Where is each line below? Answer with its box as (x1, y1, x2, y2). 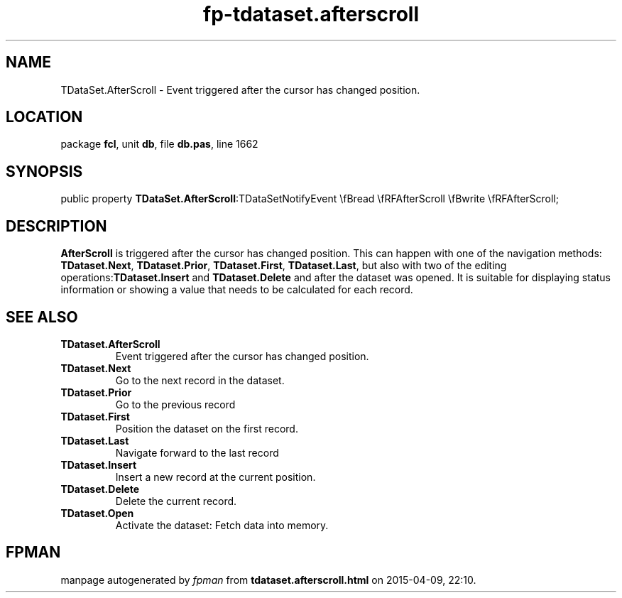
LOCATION (6, 108, 83, 126)
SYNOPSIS (6, 162, 83, 180)
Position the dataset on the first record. (115, 422, 298, 435)
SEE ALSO (6, 308, 78, 326)
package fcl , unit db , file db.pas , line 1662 (60, 138, 258, 151)
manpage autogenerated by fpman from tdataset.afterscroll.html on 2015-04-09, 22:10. (60, 573, 476, 586)
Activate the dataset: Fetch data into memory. (115, 518, 329, 531)
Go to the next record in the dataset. (115, 374, 285, 386)
